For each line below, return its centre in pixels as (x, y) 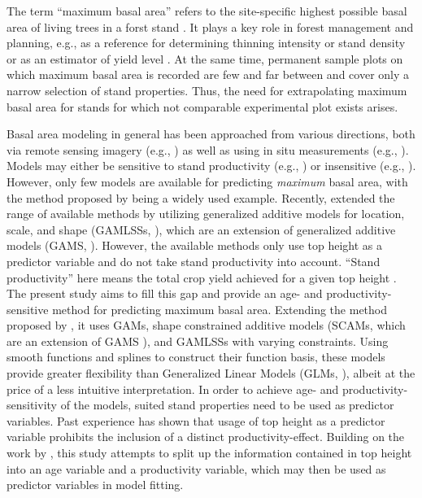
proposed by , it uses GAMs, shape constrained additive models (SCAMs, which (206, 325)
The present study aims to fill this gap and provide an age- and (165, 293)
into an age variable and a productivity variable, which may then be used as (196, 468)
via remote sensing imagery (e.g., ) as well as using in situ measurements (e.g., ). (208, 149)
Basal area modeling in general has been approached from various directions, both (211, 134)
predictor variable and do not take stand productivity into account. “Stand (194, 261)
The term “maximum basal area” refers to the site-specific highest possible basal (207, 11)
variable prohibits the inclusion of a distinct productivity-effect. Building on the (206, 437)
